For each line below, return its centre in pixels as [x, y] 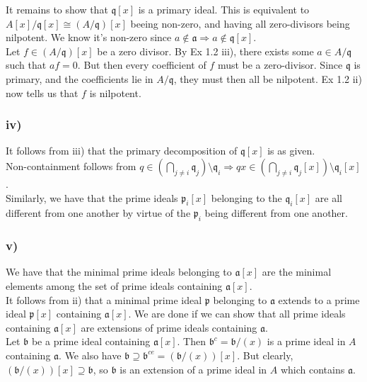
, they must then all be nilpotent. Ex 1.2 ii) [268, 78]
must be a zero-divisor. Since [280, 65]
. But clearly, [265, 355]
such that [26, 65]
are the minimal [297, 272]
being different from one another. [276, 213]
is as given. [291, 151]
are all [328, 197]
